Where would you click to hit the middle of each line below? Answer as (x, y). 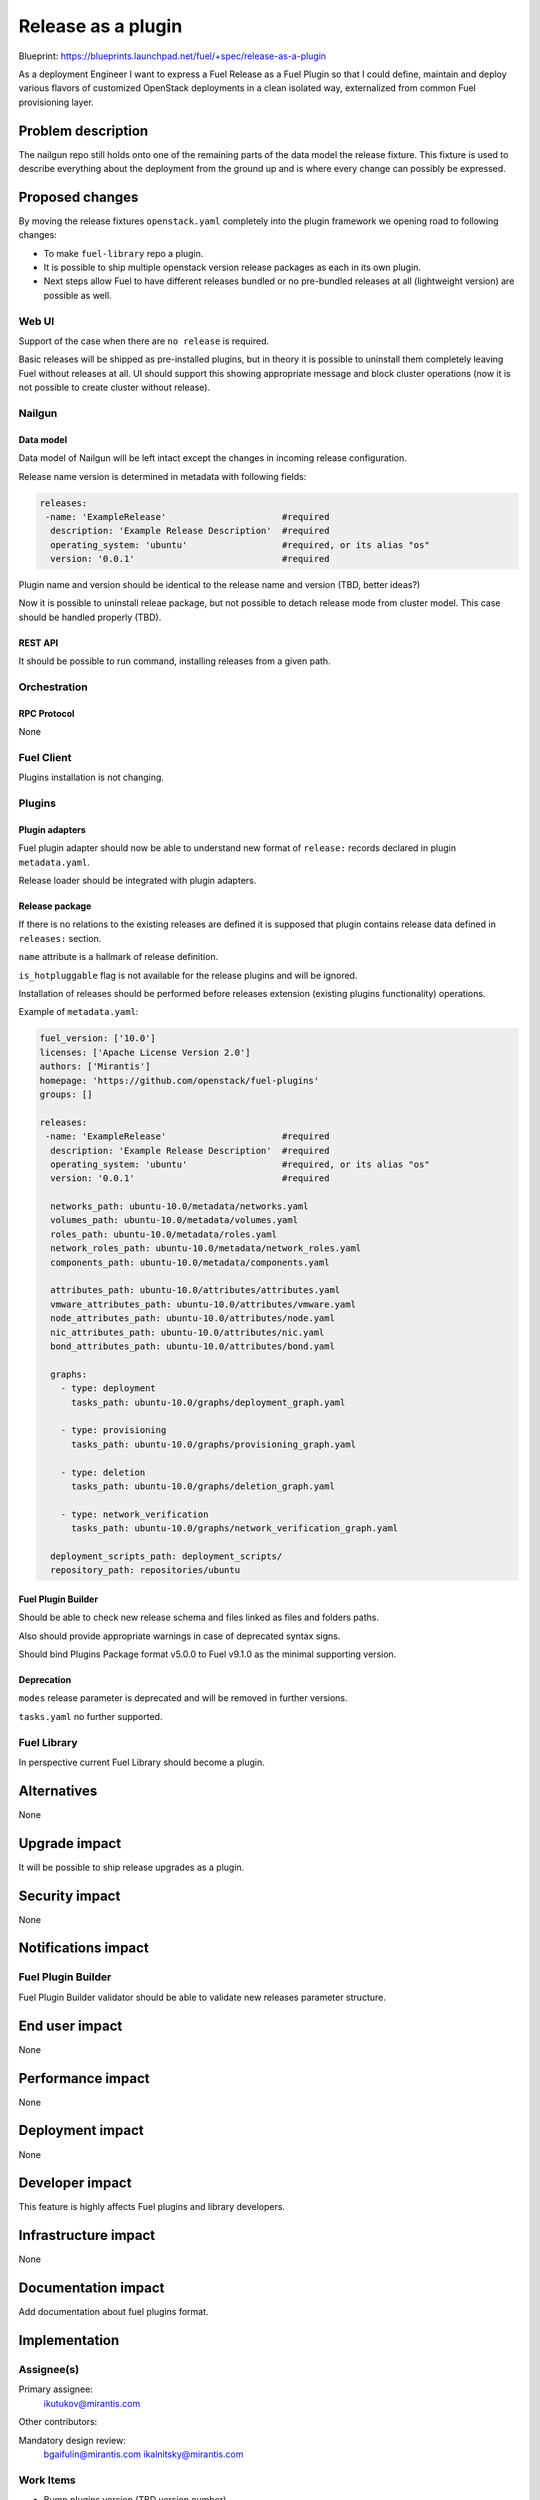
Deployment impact (81, 2130)
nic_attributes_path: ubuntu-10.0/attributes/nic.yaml (187, 1332)
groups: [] (66, 1094)
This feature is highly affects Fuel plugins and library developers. (151, 2207)
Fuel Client (45, 757)
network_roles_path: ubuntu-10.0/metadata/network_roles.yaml (206, 1248)
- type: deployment (108, 1388)
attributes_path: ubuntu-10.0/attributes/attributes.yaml (195, 1290)
